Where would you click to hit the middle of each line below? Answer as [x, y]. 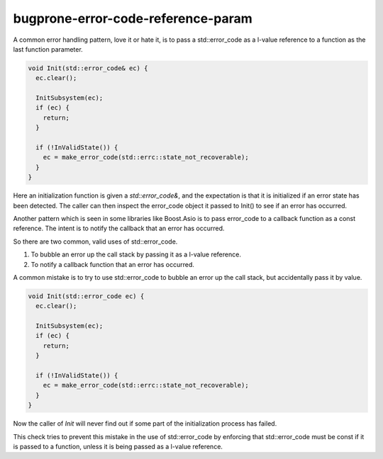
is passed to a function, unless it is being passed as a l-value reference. [118, 446]
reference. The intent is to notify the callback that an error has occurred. [119, 228]
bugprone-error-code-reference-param [133, 18]
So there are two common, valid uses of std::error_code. [95, 242]
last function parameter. [48, 49]
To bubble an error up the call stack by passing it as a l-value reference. [136, 254]
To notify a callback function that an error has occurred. [112, 264]
